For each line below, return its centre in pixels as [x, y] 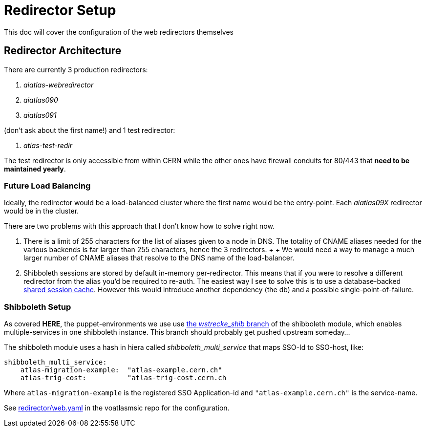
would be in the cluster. [42, 211]
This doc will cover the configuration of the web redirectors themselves [119, 32]
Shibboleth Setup [38, 307]
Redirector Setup [60, 10]
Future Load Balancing [47, 185]
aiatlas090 [41, 100]
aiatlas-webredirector [59, 85]
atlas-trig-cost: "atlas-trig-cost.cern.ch [123, 378]
